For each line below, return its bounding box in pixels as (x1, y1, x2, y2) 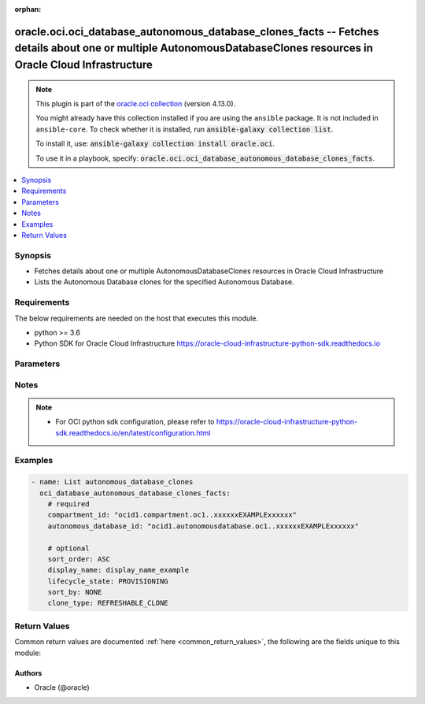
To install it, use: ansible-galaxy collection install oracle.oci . (35, 139, 275, 149)
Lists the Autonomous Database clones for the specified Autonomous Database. (34, 277, 294, 287)
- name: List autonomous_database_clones (31, 477, 194, 487)
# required (47, 499, 90, 508)
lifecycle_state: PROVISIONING (47, 576, 168, 586)
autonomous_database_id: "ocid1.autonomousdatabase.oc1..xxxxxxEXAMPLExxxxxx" (47, 521, 360, 531)
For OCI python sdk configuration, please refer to (55, 417, 215, 427)
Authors (14, 668, 42, 677)
